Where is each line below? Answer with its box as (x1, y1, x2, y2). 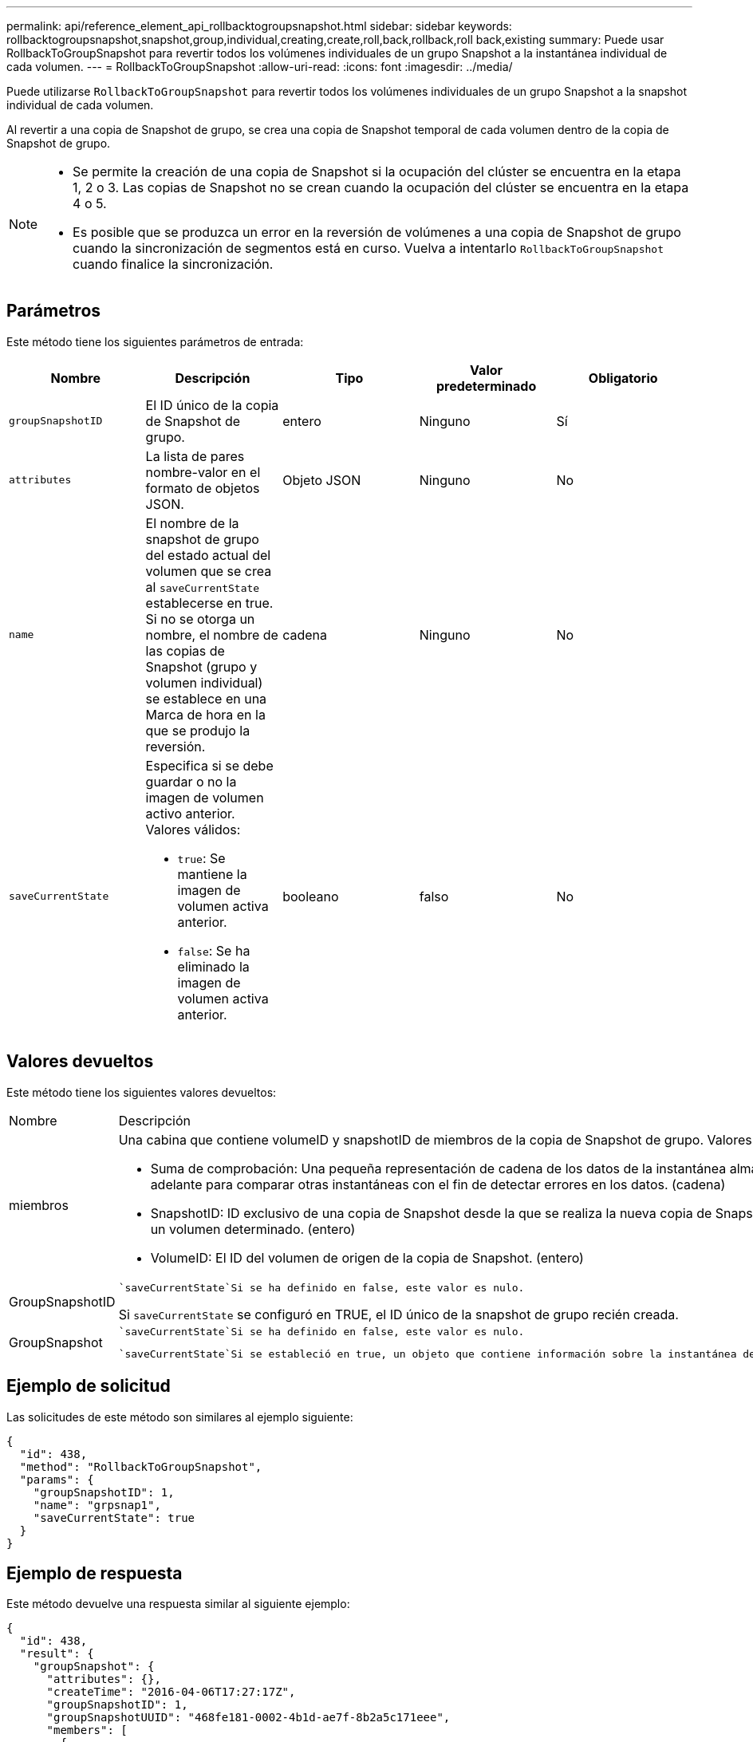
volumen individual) (145, 674, 263, 691)
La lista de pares (145, 447, 245, 464)
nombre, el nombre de (145, 626, 278, 643)
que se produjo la (145, 722, 250, 739)
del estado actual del (145, 546, 271, 563)
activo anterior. (145, 805, 235, 822)
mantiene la (177, 865, 247, 882)
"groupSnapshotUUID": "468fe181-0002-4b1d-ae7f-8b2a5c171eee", (46, 1711, 451, 1724)
